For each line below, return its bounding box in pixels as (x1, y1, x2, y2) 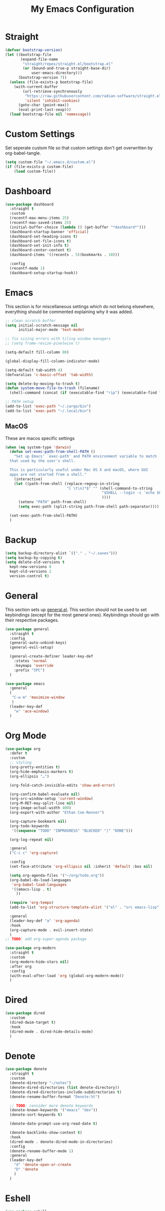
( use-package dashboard (5, 202, 54, 207)
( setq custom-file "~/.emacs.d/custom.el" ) (5, 160, 96, 164)
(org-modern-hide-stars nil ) (9, 959, 69, 964)
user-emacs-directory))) (31, 71, 82, 76)
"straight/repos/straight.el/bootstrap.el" (23, 61, 113, 66)
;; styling (9, 760, 32, 765)
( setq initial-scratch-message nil (5, 323, 78, 328)
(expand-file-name (20, 57, 58, 62)
